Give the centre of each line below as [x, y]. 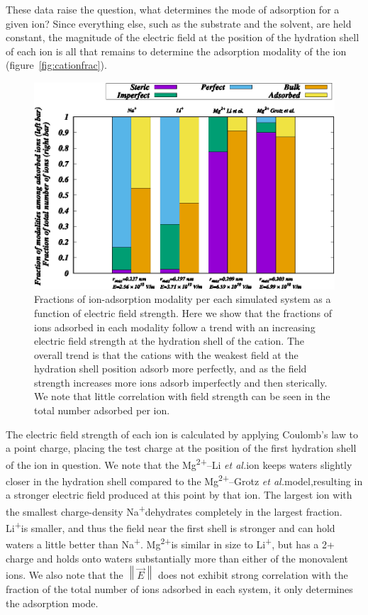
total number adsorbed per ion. [102, 410]
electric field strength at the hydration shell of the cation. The [169, 341]
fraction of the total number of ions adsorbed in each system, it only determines [179, 588]
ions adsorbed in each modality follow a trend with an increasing [175, 327]
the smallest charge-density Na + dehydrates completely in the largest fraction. [174, 510]
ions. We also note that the [65, 575]
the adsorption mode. [52, 603]
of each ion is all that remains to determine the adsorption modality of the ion [176, 51]
